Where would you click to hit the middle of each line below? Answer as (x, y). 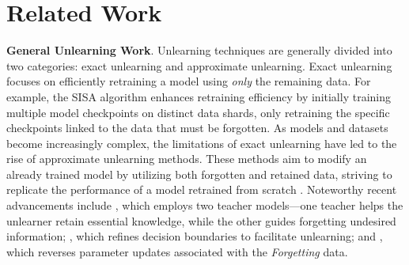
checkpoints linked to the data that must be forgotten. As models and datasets (197, 128)
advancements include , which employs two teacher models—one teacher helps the (205, 205)
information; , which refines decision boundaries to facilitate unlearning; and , (195, 236)
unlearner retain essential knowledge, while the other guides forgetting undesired (201, 220)
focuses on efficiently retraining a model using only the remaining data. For (189, 81)
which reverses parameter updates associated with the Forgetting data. (177, 251)
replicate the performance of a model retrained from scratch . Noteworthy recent (202, 189)
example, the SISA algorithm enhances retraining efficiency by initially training (199, 96)
